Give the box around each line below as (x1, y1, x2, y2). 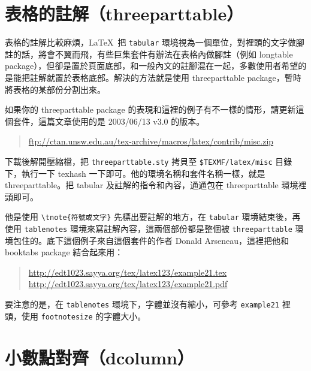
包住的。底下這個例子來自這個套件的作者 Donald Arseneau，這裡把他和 (13, 234, 289, 246)
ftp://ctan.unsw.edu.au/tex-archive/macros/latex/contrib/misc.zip (28, 135, 274, 147)
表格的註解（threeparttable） (5, 1, 244, 26)
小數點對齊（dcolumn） (5, 345, 194, 369)
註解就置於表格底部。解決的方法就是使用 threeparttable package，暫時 (29, 71, 301, 83)
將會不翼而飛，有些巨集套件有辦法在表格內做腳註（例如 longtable (38, 47, 293, 60)
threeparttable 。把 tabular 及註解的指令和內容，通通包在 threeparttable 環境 (5, 179, 298, 191)
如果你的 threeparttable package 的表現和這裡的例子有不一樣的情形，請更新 (5, 103, 296, 116)
